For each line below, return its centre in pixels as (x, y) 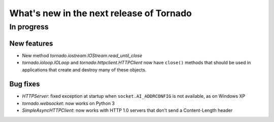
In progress (29, 27)
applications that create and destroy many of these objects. (84, 70)
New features (31, 43)
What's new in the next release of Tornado (101, 13)
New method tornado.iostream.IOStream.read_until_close (82, 55)
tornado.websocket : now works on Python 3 (68, 103)
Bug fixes (25, 84)
